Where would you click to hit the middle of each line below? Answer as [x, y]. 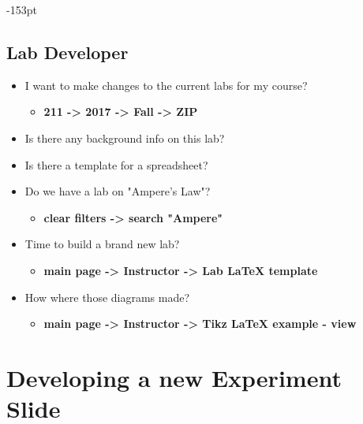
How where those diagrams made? [107, 297]
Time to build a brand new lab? [102, 244]
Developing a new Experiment [174, 377]
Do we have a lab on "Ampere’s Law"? [118, 191]
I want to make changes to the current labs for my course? [166, 85]
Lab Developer [67, 52]
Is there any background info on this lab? [125, 138]
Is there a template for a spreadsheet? [116, 164]
